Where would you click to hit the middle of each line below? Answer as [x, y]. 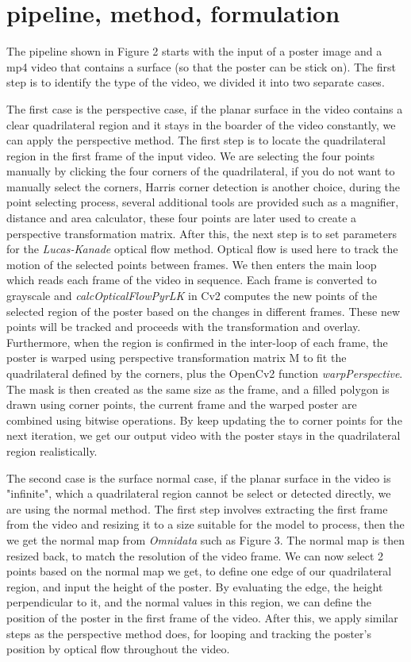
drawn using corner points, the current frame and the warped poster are [182, 404]
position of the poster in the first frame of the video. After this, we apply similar [202, 617]
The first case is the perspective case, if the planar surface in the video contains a [205, 108]
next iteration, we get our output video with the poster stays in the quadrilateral [204, 435]
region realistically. [52, 450]
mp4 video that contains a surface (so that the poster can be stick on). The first [201, 66]
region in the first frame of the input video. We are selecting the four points [191, 155]
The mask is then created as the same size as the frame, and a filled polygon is [198, 389]
